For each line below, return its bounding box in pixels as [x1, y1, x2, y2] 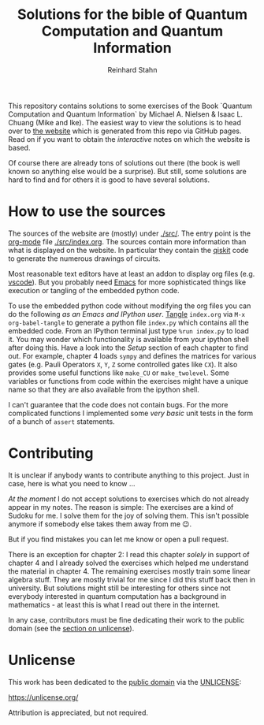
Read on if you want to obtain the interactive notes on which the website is [8, 134, 251, 143]
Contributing [8, 444, 94, 463]
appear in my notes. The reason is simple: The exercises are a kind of [8, 502, 234, 511]
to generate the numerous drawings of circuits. [8, 254, 161, 263]
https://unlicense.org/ [8, 692, 79, 702]
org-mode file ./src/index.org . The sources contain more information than [8, 236, 247, 246]
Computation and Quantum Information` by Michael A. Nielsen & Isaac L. [8, 109, 243, 119]
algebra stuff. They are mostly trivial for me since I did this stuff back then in [8, 574, 256, 584]
